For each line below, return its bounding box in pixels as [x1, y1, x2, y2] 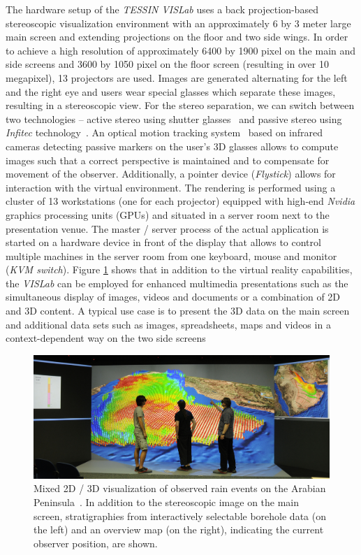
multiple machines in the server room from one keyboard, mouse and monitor [6, 248, 337, 263]
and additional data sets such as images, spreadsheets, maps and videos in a [6, 317, 331, 331]
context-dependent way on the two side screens [6, 331, 206, 345]
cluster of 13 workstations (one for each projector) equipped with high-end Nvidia [6, 194, 355, 208]
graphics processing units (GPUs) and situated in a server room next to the [6, 207, 330, 222]
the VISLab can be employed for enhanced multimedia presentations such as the [6, 275, 348, 290]
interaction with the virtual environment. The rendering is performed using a [6, 180, 336, 194]
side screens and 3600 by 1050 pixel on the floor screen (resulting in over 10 [6, 57, 329, 71]
